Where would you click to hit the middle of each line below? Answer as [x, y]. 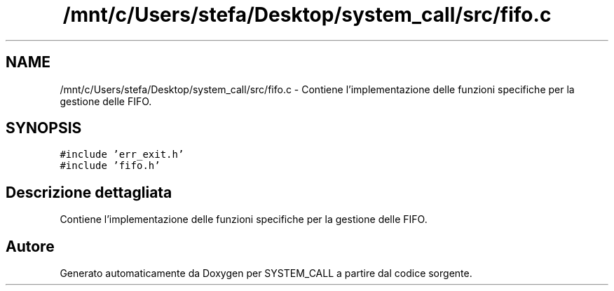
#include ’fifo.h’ [110, 166]
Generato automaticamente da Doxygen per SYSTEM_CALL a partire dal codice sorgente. [266, 273]
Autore [30, 246]
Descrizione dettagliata [89, 192]
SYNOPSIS [44, 128]
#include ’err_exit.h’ [122, 155]
